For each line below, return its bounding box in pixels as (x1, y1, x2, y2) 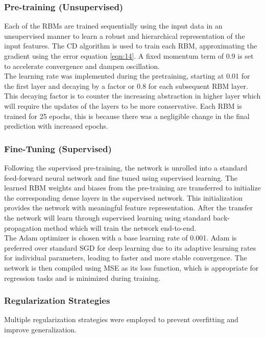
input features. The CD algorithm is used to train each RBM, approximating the (4, 40, 257, 51)
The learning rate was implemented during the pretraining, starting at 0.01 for (4, 70, 250, 81)
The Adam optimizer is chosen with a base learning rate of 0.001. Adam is (4, 232, 237, 243)
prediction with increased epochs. (4, 120, 108, 131)
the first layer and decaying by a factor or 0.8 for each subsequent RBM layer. (4, 80, 249, 91)
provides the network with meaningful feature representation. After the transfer (4, 202, 253, 213)
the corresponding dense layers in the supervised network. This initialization (4, 192, 243, 203)
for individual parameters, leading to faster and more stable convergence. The (4, 252, 247, 263)
